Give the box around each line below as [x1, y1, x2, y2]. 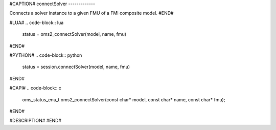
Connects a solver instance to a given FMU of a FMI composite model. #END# [9, 10, 174, 16]
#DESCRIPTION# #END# [9, 118, 61, 124]
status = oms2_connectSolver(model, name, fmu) [22, 31, 127, 37]
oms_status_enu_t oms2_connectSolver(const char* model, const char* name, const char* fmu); [22, 96, 225, 102]
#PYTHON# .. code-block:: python [9, 52, 82, 58]
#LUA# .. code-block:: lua [9, 19, 64, 26]
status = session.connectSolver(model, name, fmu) [22, 64, 130, 70]
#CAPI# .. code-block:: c [9, 85, 61, 91]
